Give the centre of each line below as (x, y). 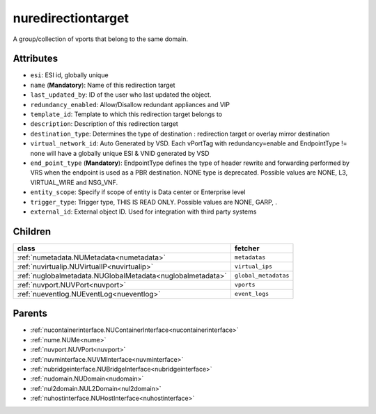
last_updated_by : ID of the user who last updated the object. (121, 95)
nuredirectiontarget (71, 18)
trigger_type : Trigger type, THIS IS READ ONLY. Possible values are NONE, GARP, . (154, 202)
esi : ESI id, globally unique (69, 75)
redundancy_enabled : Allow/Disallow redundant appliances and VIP (130, 104)
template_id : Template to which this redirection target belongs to (126, 114)
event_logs (252, 294)
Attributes (36, 59)
